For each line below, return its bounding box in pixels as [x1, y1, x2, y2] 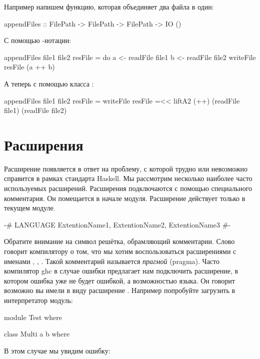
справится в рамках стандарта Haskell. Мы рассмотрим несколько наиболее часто [4, 173, 252, 183]
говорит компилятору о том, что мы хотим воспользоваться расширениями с [4, 246, 236, 256]
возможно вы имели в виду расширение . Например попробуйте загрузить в [4, 285, 235, 295]
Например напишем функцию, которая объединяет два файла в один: [4, 1, 214, 11]
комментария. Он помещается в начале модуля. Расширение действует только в [4, 192, 245, 203]
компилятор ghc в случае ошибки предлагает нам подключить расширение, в [4, 265, 238, 276]
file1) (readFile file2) [4, 105, 67, 115]
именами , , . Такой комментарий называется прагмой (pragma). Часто [4, 255, 220, 266]
